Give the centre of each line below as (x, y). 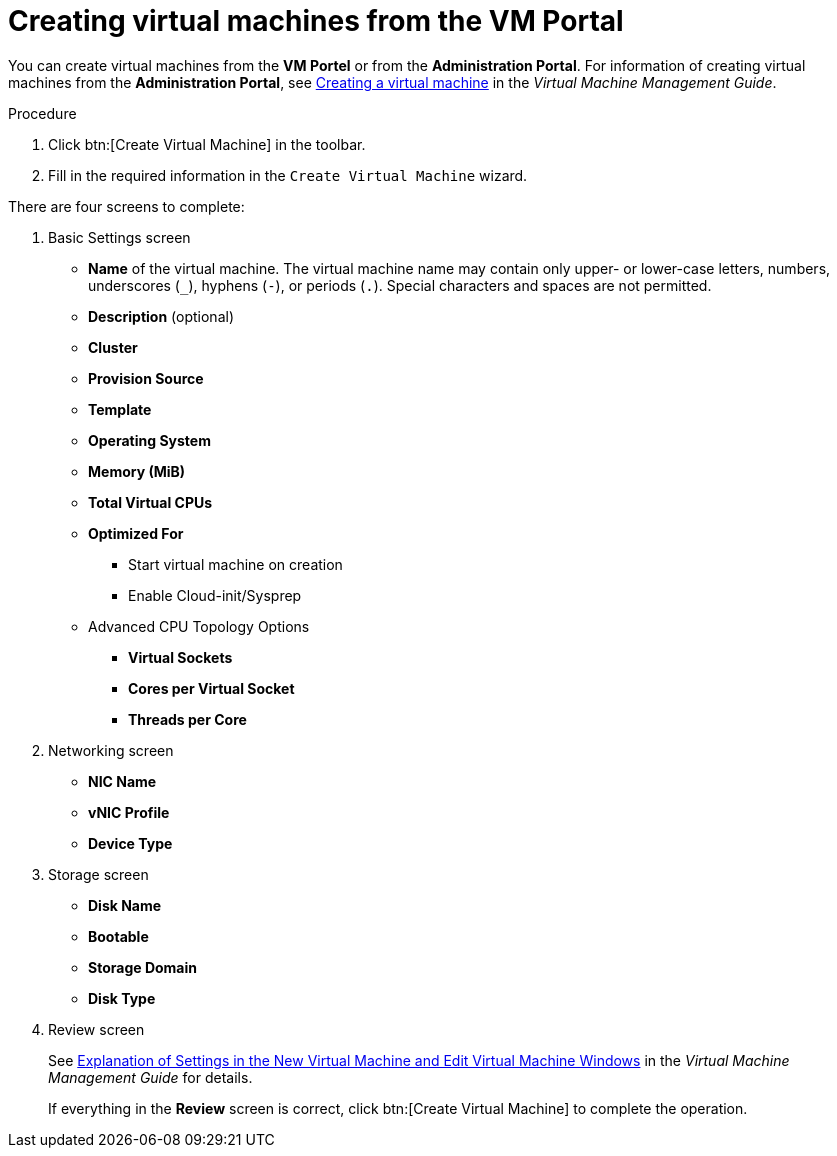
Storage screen (98, 874)
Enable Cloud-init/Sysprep (215, 595)
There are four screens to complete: (126, 206)
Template (120, 409)
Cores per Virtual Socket (211, 688)
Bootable (118, 936)
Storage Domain (142, 967)
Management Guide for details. (150, 1077)
